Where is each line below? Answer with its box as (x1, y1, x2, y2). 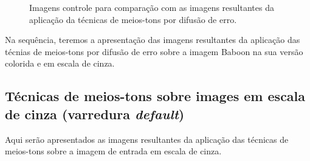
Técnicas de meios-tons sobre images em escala (5, 87, 306, 105)
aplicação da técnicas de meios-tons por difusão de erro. (29, 13, 237, 25)
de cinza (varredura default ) (5, 104, 185, 123)
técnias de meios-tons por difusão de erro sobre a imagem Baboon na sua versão (5, 45, 303, 57)
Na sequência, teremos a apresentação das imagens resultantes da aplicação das (5, 33, 300, 46)
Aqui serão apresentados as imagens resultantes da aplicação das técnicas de (5, 133, 289, 145)
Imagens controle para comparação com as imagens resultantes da (29, 1, 274, 13)
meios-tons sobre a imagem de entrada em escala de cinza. (5, 145, 222, 157)
